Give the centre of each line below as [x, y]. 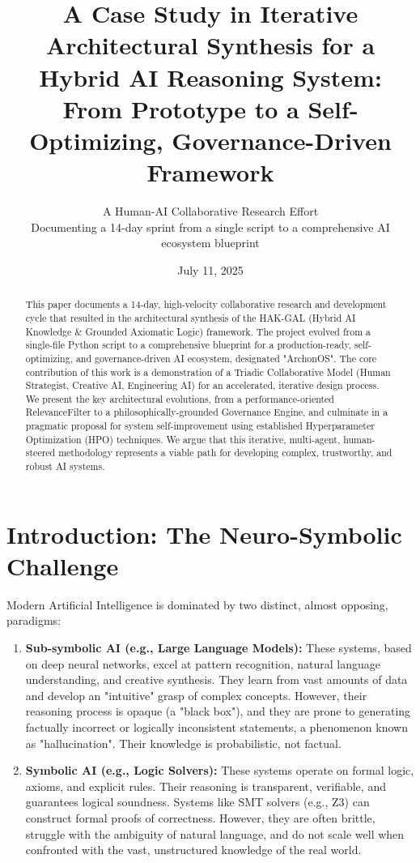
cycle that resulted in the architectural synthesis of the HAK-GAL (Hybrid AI [191, 317]
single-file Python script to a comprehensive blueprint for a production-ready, [189, 345]
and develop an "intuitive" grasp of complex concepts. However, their [196, 695]
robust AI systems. [65, 466]
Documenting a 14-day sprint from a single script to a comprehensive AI [210, 226]
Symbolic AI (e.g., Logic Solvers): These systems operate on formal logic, [220, 770]
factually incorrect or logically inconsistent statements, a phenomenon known [216, 727]
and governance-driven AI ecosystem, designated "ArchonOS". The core [226, 358]
